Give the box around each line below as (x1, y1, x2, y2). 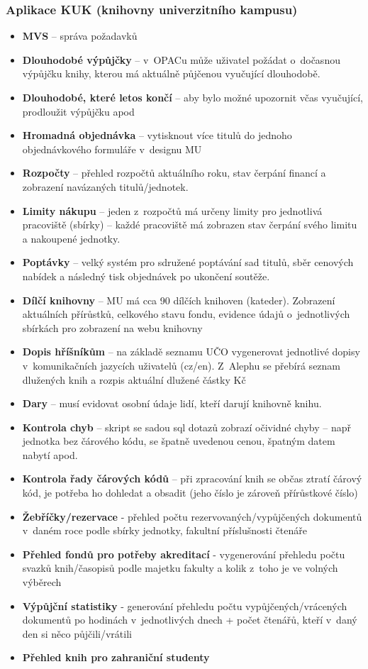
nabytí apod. (22, 447, 78, 462)
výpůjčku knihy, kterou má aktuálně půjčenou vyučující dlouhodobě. (22, 66, 320, 81)
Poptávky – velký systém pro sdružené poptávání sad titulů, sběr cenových (22, 255, 354, 270)
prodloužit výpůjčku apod (22, 104, 135, 118)
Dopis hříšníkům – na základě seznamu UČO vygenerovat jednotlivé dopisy (22, 344, 360, 359)
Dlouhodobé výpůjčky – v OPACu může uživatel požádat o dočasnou (22, 52, 340, 67)
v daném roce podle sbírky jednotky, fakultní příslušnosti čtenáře (22, 523, 307, 538)
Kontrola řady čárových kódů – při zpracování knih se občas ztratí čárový (22, 471, 362, 486)
